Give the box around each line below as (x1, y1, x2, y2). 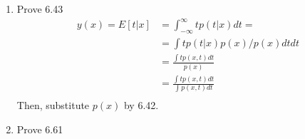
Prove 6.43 (16, 1, 63, 16)
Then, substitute (16, 98, 90, 113)
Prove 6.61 (16, 122, 63, 137)
